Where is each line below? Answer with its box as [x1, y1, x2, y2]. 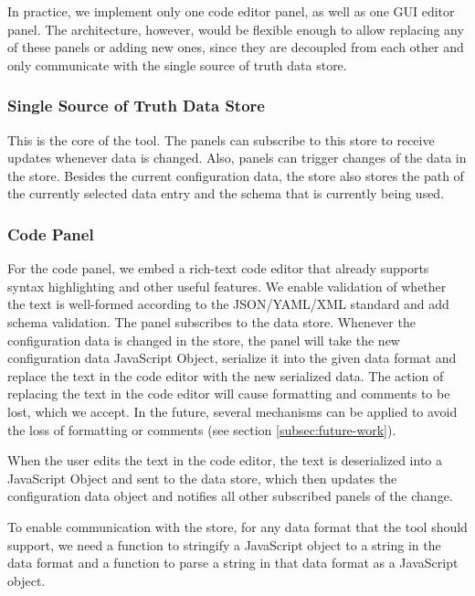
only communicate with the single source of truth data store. [7, 55, 347, 74]
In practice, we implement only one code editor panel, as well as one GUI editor [7, 2, 455, 20]
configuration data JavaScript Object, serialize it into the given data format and [7, 348, 457, 367]
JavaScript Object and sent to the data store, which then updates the [7, 468, 397, 487]
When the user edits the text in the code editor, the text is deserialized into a [7, 451, 442, 470]
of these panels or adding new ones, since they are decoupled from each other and [7, 37, 464, 57]
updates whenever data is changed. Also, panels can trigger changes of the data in [7, 148, 467, 167]
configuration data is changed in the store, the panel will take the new [7, 330, 400, 349]
